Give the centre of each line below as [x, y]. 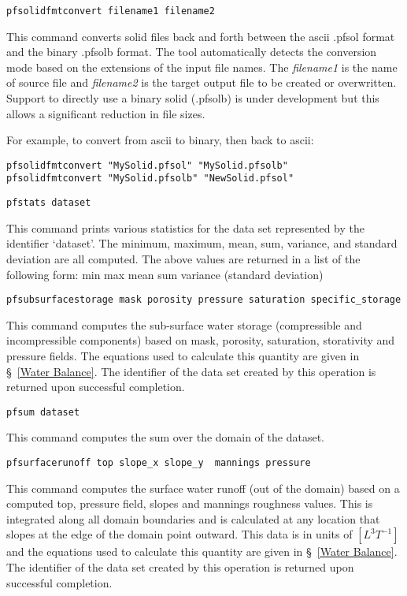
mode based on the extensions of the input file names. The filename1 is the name [202, 67]
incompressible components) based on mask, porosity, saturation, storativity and [201, 340]
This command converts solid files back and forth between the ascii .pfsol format [201, 36]
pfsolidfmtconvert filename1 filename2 [111, 11]
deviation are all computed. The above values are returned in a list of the [183, 258]
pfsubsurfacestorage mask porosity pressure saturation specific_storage [204, 300]
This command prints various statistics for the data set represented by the [185, 227]
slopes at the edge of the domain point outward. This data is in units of [179, 534]
